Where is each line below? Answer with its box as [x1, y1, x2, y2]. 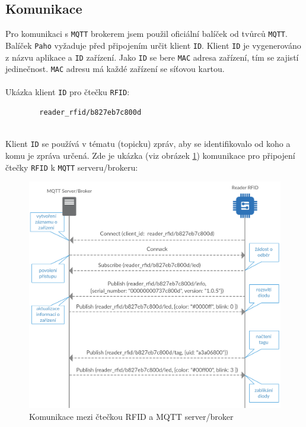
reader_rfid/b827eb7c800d [39, 108, 142, 117]
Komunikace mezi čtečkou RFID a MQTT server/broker [29, 410, 234, 422]
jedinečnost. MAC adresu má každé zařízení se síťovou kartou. [5, 62, 225, 75]
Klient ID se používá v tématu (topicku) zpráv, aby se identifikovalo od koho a [5, 137, 291, 150]
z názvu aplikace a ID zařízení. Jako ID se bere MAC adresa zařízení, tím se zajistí [5, 51, 299, 63]
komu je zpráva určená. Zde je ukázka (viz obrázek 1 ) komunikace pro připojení [5, 149, 295, 161]
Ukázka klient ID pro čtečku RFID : [5, 86, 130, 98]
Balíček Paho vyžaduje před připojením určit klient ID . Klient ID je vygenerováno [5, 39, 301, 51]
